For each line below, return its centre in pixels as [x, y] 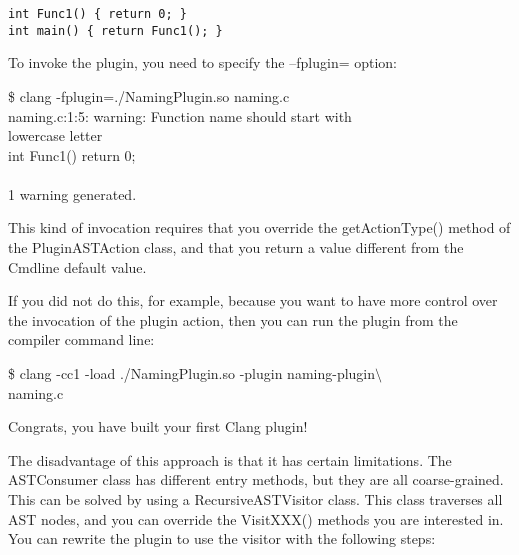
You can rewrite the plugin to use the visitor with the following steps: [222, 538]
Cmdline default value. [77, 266]
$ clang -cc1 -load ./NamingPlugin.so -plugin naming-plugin [192, 373]
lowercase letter [55, 135]
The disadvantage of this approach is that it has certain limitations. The [230, 459]
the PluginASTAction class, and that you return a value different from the [236, 247]
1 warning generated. [72, 193]
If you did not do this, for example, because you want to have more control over [253, 300]
